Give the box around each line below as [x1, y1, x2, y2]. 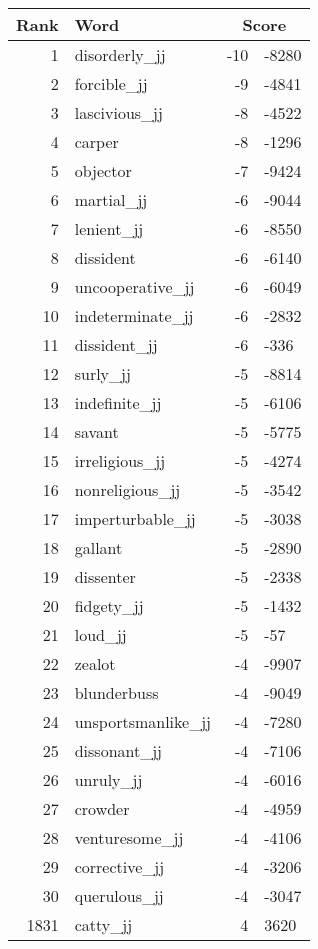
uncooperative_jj [74, 275, 195, 298]
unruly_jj [74, 768, 143, 791]
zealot [74, 652, 116, 675]
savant [74, 420, 119, 443]
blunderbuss [74, 681, 159, 704]
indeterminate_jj [74, 304, 194, 327]
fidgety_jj [74, 594, 144, 617]
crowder [74, 797, 130, 820]
